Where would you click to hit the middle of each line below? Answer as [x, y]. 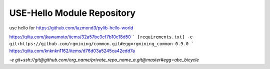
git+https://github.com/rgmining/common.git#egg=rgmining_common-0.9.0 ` [102, 44]
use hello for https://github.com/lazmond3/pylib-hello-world [71, 28]
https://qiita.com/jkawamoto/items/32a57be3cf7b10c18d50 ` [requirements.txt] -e [101, 37]
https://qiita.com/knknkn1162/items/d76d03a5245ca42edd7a [72, 51]
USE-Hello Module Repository [72, 13]
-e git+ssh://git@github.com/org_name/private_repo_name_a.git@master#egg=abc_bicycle [104, 60]
